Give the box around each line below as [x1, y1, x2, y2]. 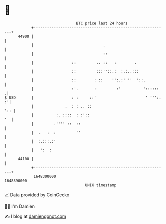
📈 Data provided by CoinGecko [4, 192, 70, 198]
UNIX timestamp [85, 182, 117, 188]
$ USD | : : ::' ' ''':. [4, 95, 162, 100]
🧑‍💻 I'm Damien [4, 203, 35, 209]
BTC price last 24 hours [76, 21, 128, 26]
